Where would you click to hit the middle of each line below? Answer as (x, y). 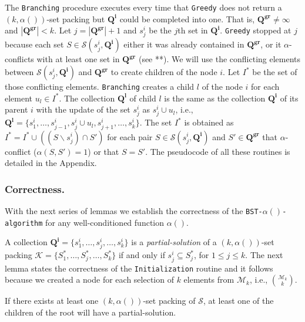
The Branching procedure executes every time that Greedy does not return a (143, 7)
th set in (193, 30)
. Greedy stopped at (256, 30)
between (19, 72)
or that (106, 151)
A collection (26, 242)
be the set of (275, 72)
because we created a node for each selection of (89, 279)
